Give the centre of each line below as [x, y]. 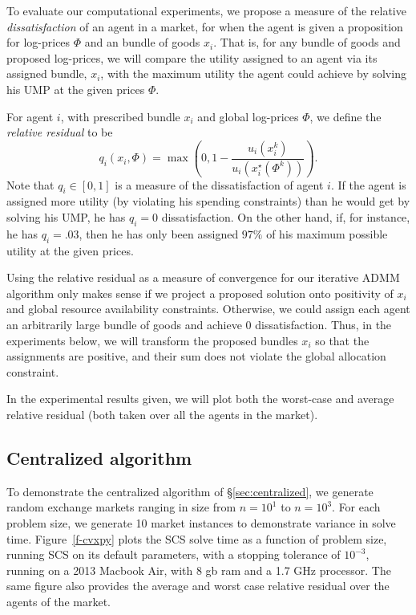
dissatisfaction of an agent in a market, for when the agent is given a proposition [205, 26]
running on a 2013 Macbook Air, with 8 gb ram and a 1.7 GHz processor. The [199, 570]
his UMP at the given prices [76, 89]
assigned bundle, [47, 73]
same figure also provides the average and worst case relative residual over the [198, 586]
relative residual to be [60, 132]
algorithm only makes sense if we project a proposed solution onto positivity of [200, 293]
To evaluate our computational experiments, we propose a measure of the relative [206, 10]
